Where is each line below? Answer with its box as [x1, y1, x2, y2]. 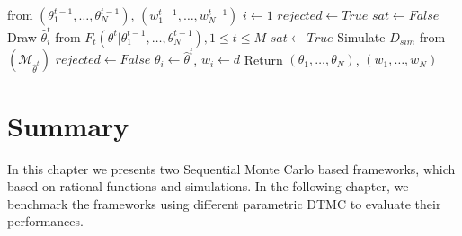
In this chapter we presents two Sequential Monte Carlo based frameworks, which [7, 159, 456, 178]
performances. [7, 212, 84, 231]
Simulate [337, 27, 386, 46]
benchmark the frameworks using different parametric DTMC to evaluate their [7, 194, 441, 213]
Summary [7, 107, 129, 144]
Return [244, 49, 283, 68]
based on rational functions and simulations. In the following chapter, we [7, 177, 409, 196]
